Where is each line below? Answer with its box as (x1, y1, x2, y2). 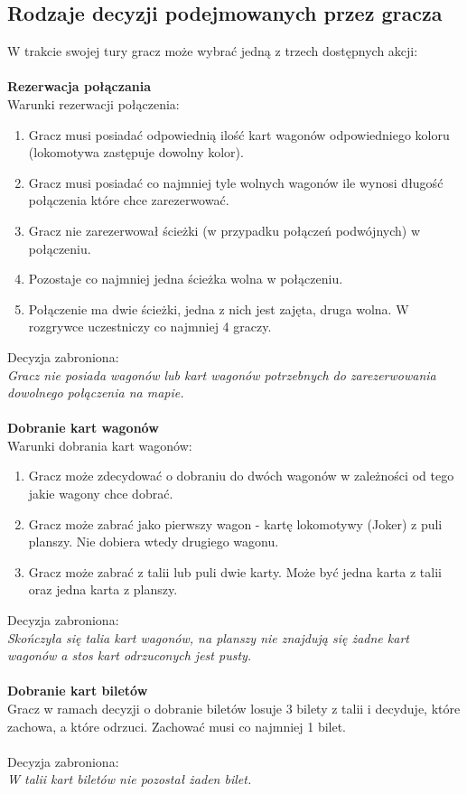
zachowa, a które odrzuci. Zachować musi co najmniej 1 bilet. (7, 716, 347, 735)
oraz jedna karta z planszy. (28, 580, 178, 599)
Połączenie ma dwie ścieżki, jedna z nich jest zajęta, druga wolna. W (28, 299, 409, 318)
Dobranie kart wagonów (7, 418, 159, 437)
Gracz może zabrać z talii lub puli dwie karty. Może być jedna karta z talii (28, 562, 442, 581)
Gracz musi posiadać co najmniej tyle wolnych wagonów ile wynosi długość (28, 173, 444, 191)
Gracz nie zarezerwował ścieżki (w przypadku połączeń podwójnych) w (28, 220, 420, 239)
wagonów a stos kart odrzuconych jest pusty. (7, 646, 252, 665)
